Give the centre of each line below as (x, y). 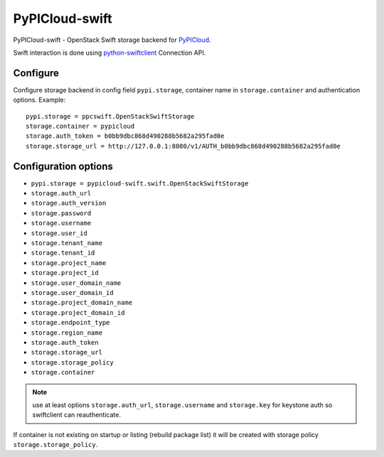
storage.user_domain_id (72, 292)
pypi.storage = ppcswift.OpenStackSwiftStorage (110, 116)
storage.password (61, 213)
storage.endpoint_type (70, 323)
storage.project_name (69, 263)
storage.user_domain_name (76, 283)
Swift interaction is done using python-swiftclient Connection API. (110, 53)
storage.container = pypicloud (80, 127)
